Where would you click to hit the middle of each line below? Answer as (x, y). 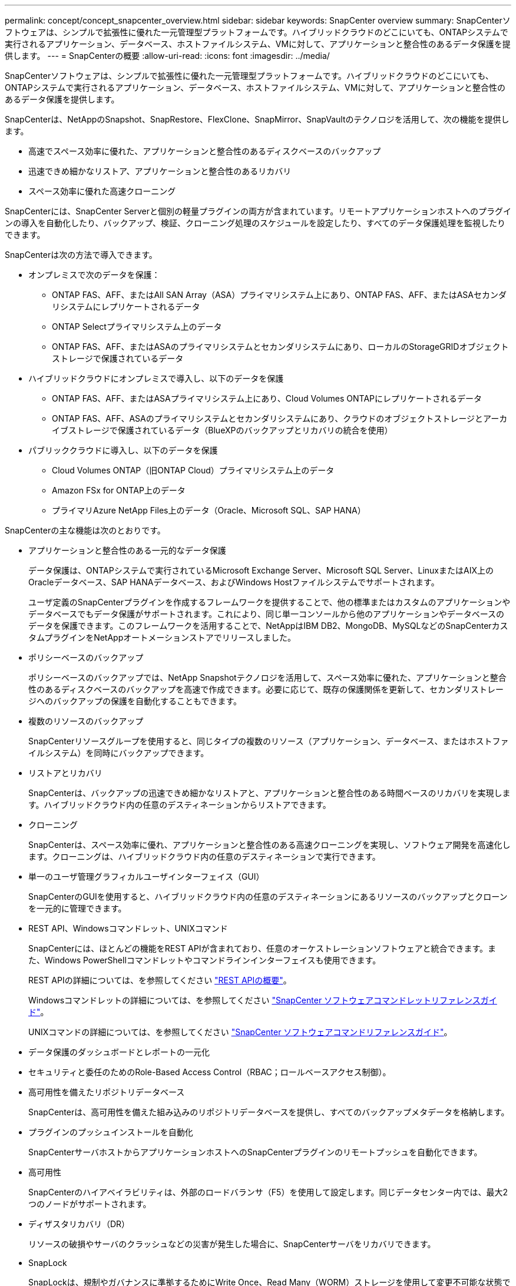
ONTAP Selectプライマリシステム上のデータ (137, 327)
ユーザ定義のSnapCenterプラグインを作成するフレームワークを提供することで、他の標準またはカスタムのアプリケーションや (269, 602)
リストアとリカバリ (65, 773)
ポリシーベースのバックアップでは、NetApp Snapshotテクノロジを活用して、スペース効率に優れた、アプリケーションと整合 (267, 677)
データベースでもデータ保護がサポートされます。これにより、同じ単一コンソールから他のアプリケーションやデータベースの (267, 614)
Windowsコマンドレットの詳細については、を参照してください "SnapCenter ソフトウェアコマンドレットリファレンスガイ (263, 1000)
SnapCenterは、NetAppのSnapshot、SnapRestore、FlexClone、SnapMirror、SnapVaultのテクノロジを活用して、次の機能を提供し (257, 119)
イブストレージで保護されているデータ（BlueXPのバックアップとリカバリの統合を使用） (222, 430)
